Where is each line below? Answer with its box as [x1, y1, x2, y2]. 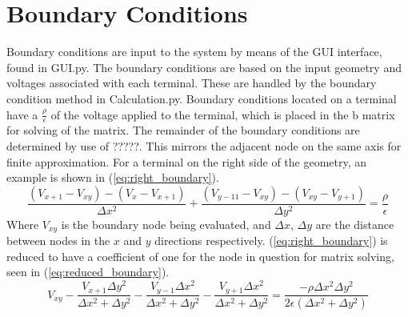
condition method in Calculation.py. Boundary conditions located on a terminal [6, 90, 397, 106]
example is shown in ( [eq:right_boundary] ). [6, 169, 219, 186]
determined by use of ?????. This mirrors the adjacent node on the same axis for [6, 137, 402, 154]
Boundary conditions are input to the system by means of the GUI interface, [6, 43, 382, 60]
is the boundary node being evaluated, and [61, 215, 271, 232]
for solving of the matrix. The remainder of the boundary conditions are [6, 122, 360, 138]
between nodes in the [6, 232, 110, 249]
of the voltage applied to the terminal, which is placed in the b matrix [50, 106, 395, 122]
